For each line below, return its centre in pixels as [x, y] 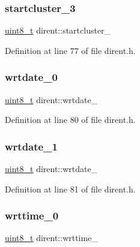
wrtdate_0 [31, 77]
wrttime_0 [32, 216]
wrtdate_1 [31, 146]
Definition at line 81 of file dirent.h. [70, 189]
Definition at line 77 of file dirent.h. [70, 50]
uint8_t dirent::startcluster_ [58, 30]
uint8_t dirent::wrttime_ [51, 238]
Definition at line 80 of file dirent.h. [70, 120]
